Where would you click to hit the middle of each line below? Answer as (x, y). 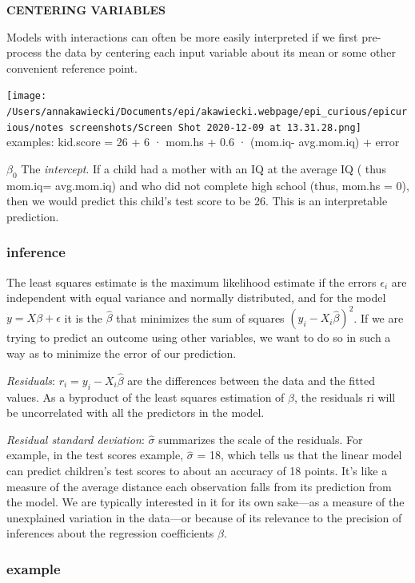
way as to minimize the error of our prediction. (122, 353)
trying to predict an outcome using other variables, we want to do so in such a (199, 337)
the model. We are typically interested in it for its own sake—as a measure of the (206, 502)
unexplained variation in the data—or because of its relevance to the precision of (204, 517)
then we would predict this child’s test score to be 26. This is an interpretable (197, 201)
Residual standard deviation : (76, 439)
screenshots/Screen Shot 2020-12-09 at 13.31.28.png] (215, 127)
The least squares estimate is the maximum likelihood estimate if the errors (192, 282)
